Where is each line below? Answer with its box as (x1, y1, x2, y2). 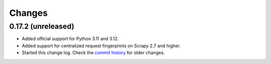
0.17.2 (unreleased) (9, 22, 75, 31)
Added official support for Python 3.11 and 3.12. (22, 36, 119, 42)
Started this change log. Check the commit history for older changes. (22, 50, 165, 56)
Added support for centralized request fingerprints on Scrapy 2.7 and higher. (22, 43, 181, 49)
